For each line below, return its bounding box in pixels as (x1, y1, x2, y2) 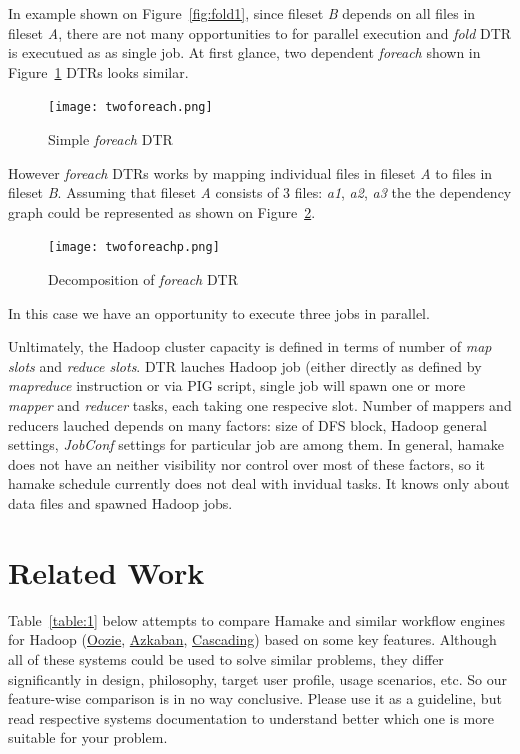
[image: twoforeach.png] (48, 100, 213, 115)
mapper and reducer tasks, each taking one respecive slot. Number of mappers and (8, 395, 512, 416)
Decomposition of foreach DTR (48, 269, 239, 290)
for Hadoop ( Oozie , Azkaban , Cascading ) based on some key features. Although (8, 629, 497, 650)
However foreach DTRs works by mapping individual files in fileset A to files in (8, 162, 493, 183)
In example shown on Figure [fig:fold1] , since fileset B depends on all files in (8, 3, 476, 23)
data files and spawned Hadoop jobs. (8, 493, 233, 513)
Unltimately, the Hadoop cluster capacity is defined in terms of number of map (8, 336, 492, 357)
